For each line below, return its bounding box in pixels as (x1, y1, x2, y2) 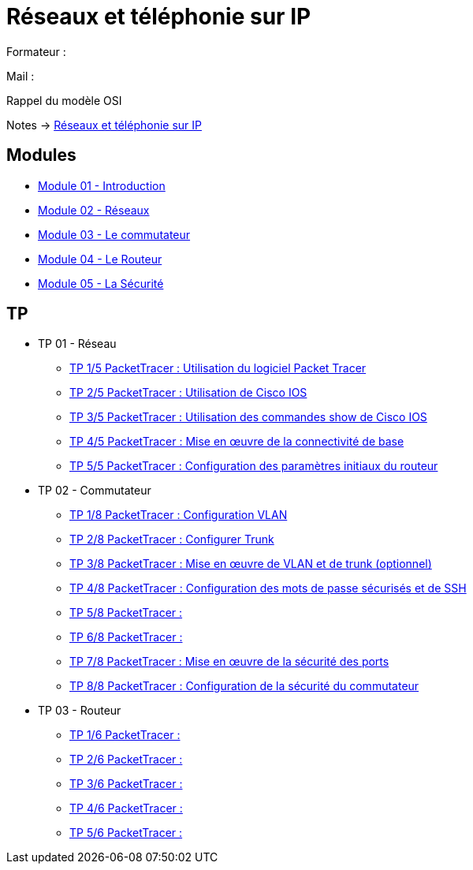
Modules (6, 145, 76, 166)
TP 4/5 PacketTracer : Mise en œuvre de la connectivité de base (69, 435, 404, 449)
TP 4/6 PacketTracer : (69, 801, 183, 816)
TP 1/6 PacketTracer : (69, 728, 181, 742)
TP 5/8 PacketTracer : (69, 606, 183, 620)
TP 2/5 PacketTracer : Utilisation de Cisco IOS (69, 386, 307, 400)
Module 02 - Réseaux (38, 203, 150, 217)
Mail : (6, 69, 35, 83)
